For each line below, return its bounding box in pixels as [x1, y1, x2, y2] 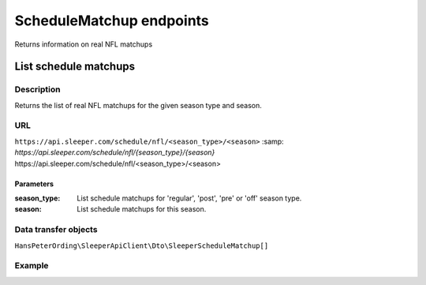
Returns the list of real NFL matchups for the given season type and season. [14, 100, 262, 110]
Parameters [14, 178, 54, 189]
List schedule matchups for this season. [77, 204, 207, 214]
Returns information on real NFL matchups [14, 39, 153, 49]
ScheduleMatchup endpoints [14, 12, 209, 29]
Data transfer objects [14, 224, 98, 235]
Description [14, 84, 61, 95]
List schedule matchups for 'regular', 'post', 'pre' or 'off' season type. [77, 193, 302, 203]
